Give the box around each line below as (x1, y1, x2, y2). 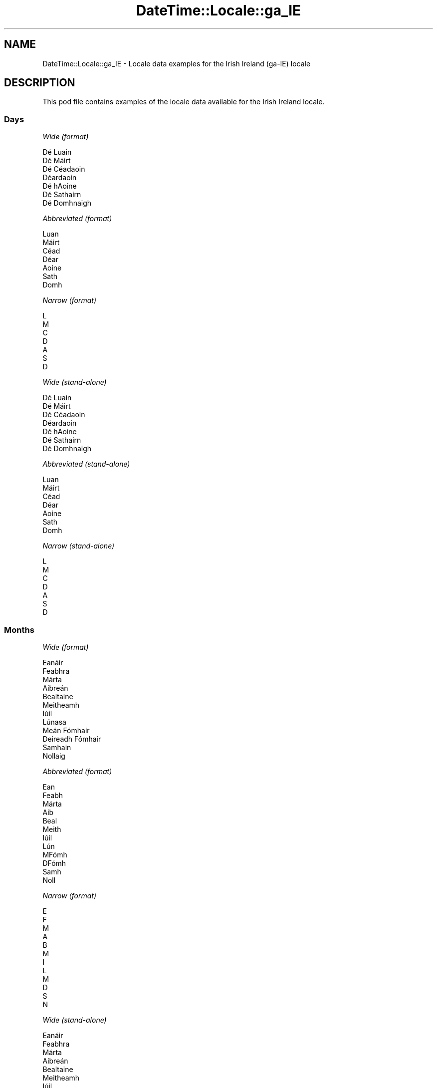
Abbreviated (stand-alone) (42, 460, 130, 469)
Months (4, 624, 34, 635)
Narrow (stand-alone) (42, 542, 115, 550)
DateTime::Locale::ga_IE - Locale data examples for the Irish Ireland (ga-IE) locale (42, 59, 311, 68)
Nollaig (42, 751, 65, 760)
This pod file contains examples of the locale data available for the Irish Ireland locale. (42, 97, 325, 106)
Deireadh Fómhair (42, 734, 101, 743)
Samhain (42, 743, 71, 752)
